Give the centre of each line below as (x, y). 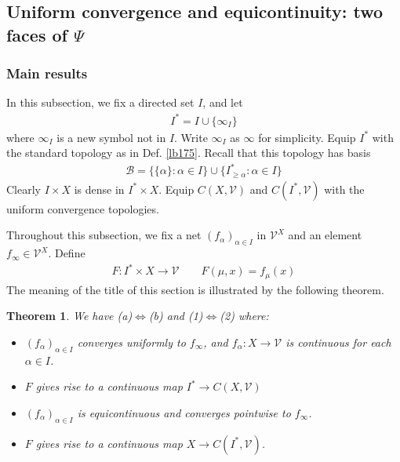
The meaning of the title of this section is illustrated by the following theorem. (195, 289)
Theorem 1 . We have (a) (69, 316)
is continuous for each (338, 342)
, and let (223, 102)
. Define (67, 253)
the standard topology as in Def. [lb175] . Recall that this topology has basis (189, 153)
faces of (37, 34)
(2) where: (244, 316)
